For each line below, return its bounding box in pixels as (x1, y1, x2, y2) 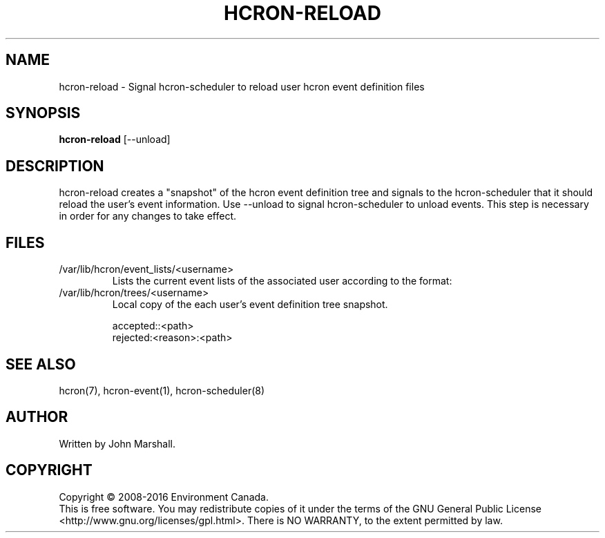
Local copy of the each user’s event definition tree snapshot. (112, 298, 388, 311)
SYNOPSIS (6, 104, 81, 122)
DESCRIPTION (6, 157, 104, 175)
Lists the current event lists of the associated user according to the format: (112, 275, 452, 287)
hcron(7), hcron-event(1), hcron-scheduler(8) (59, 384, 265, 396)
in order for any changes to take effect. (59, 210, 237, 222)
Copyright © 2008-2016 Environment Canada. (59, 490, 269, 503)
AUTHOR (6, 408, 68, 426)
